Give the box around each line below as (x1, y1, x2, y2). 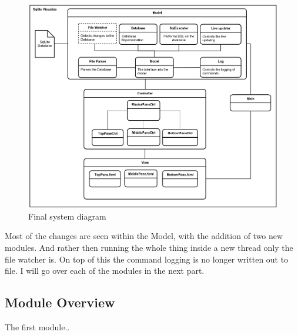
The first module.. (5, 321, 70, 333)
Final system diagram (28, 210, 106, 222)
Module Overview (5, 293, 115, 311)
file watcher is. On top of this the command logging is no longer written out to (5, 253, 289, 265)
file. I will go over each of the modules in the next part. (5, 264, 205, 277)
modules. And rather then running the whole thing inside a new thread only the (5, 241, 293, 254)
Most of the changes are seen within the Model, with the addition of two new (5, 230, 283, 242)
